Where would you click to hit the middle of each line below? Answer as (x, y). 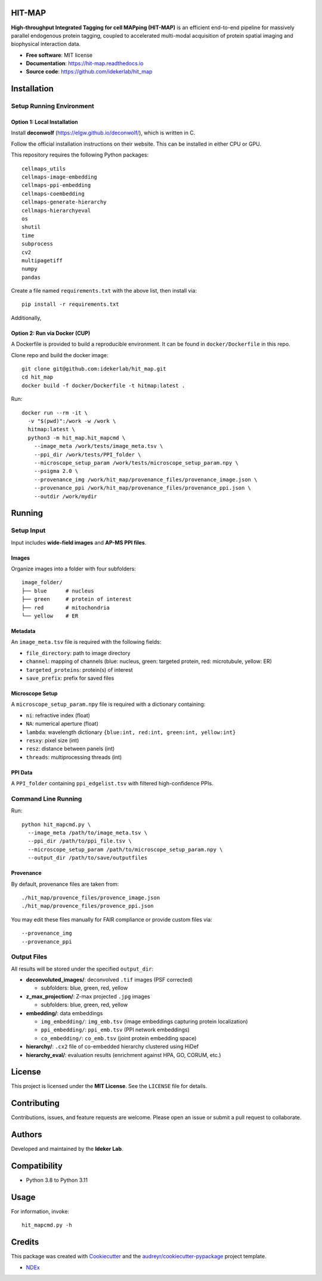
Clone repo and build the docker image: (60, 355)
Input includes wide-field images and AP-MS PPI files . (79, 542)
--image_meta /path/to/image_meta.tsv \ (88, 833)
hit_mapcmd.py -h (47, 1225)
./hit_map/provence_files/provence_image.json (91, 898)
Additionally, (26, 318)
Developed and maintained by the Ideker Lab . (67, 1149)
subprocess (38, 244)
